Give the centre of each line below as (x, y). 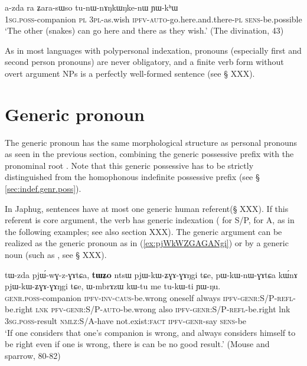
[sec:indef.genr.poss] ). (43, 189)
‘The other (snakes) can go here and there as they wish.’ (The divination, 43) (144, 30)
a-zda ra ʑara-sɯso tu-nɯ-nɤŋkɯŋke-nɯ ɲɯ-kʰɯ (92, 7)
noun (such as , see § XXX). (56, 255)
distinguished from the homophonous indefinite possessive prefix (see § (132, 177)
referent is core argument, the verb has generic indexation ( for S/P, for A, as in (150, 220)
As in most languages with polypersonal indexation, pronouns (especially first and (153, 50)
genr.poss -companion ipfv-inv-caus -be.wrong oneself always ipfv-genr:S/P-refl (149, 297)
